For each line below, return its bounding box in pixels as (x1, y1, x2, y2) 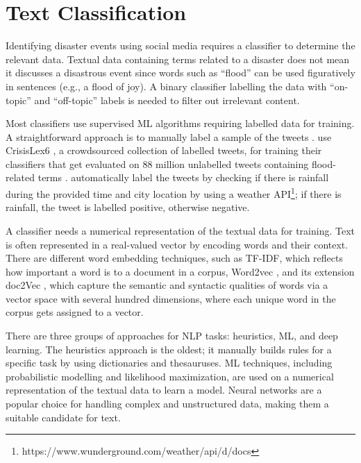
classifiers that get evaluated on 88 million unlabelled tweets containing (6, 156, 309, 171)
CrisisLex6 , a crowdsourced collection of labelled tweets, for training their (6, 143, 322, 158)
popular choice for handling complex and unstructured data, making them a (6, 396, 329, 411)
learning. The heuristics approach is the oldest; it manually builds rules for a (6, 342, 332, 356)
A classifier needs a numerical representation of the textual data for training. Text (6, 223, 355, 237)
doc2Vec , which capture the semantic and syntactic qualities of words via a (6, 278, 328, 292)
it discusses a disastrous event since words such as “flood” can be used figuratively (6, 65, 355, 80)
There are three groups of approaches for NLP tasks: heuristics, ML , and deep (6, 328, 338, 343)
